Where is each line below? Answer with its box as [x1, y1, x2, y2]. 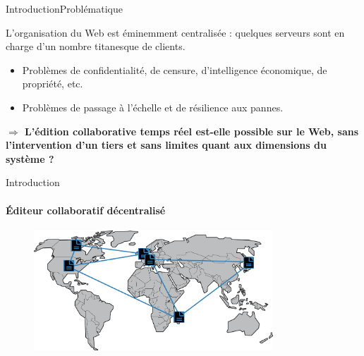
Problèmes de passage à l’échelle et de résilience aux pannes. [22, 99, 284, 114]
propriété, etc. [22, 76, 83, 91]
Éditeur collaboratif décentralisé [6, 202, 166, 217]
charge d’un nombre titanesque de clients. [6, 39, 186, 54]
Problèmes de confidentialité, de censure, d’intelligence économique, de [22, 62, 327, 77]
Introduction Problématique [6, 1, 123, 16]
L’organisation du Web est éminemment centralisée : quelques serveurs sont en [6, 25, 345, 39]
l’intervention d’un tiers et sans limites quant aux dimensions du [6, 137, 327, 152]
